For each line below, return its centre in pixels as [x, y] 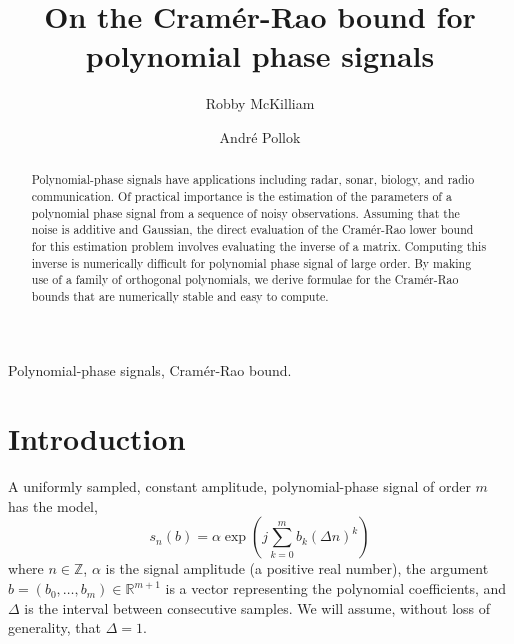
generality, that [55, 627]
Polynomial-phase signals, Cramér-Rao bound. [150, 369]
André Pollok [260, 136]
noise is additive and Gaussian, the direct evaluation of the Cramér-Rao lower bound [252, 229]
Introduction [97, 438]
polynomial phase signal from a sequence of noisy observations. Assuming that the [245, 212]
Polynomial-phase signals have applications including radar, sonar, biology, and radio [253, 179]
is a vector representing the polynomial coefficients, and [336, 588]
